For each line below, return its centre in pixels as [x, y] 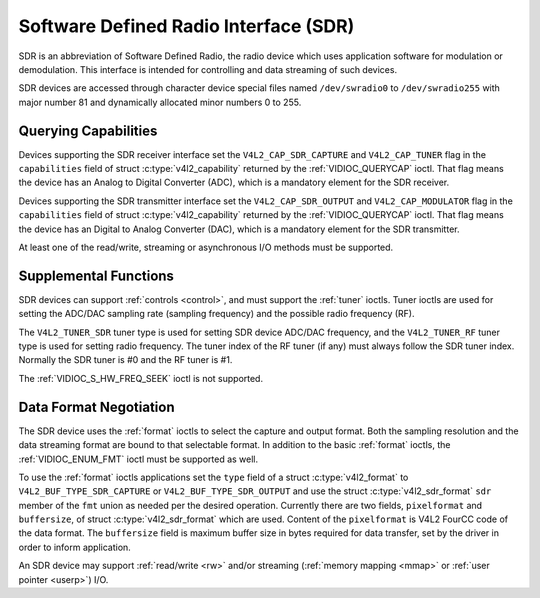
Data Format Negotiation [96, 406]
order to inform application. [75, 547]
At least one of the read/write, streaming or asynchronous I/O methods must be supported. [206, 247]
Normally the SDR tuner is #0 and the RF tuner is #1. [125, 360]
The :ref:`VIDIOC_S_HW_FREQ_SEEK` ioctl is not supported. [141, 378]
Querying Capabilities [88, 130]
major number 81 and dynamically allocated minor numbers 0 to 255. [160, 102]
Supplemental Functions [96, 275]
